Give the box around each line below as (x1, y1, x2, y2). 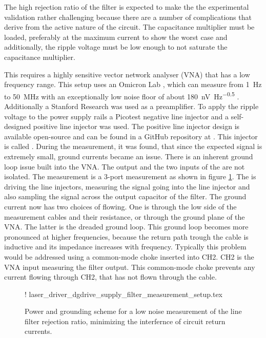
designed (4, 121, 31, 132)
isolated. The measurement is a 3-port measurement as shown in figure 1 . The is (4, 171, 256, 182)
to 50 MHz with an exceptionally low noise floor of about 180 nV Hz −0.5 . (4, 89, 239, 101)
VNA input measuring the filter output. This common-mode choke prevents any (4, 261, 255, 272)
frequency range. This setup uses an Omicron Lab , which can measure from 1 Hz (4, 79, 262, 90)
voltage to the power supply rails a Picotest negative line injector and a (4, 111, 229, 121)
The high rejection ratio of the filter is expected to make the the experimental (4, 2, 249, 12)
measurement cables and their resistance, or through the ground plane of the (4, 211, 245, 222)
